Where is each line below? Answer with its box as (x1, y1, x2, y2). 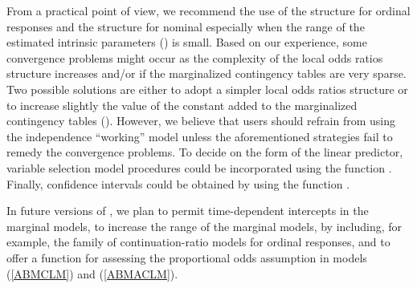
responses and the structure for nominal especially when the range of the (6, 18, 365, 34)
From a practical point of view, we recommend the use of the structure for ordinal (6, 2, 411, 18)
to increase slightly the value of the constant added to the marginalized (6, 96, 358, 113)
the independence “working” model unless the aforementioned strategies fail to (6, 128, 393, 144)
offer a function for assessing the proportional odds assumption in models (6, 249, 367, 266)
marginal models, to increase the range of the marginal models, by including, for (6, 217, 402, 234)
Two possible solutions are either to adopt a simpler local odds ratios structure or (6, 80, 408, 97)
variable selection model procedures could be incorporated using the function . (6, 159, 392, 176)
